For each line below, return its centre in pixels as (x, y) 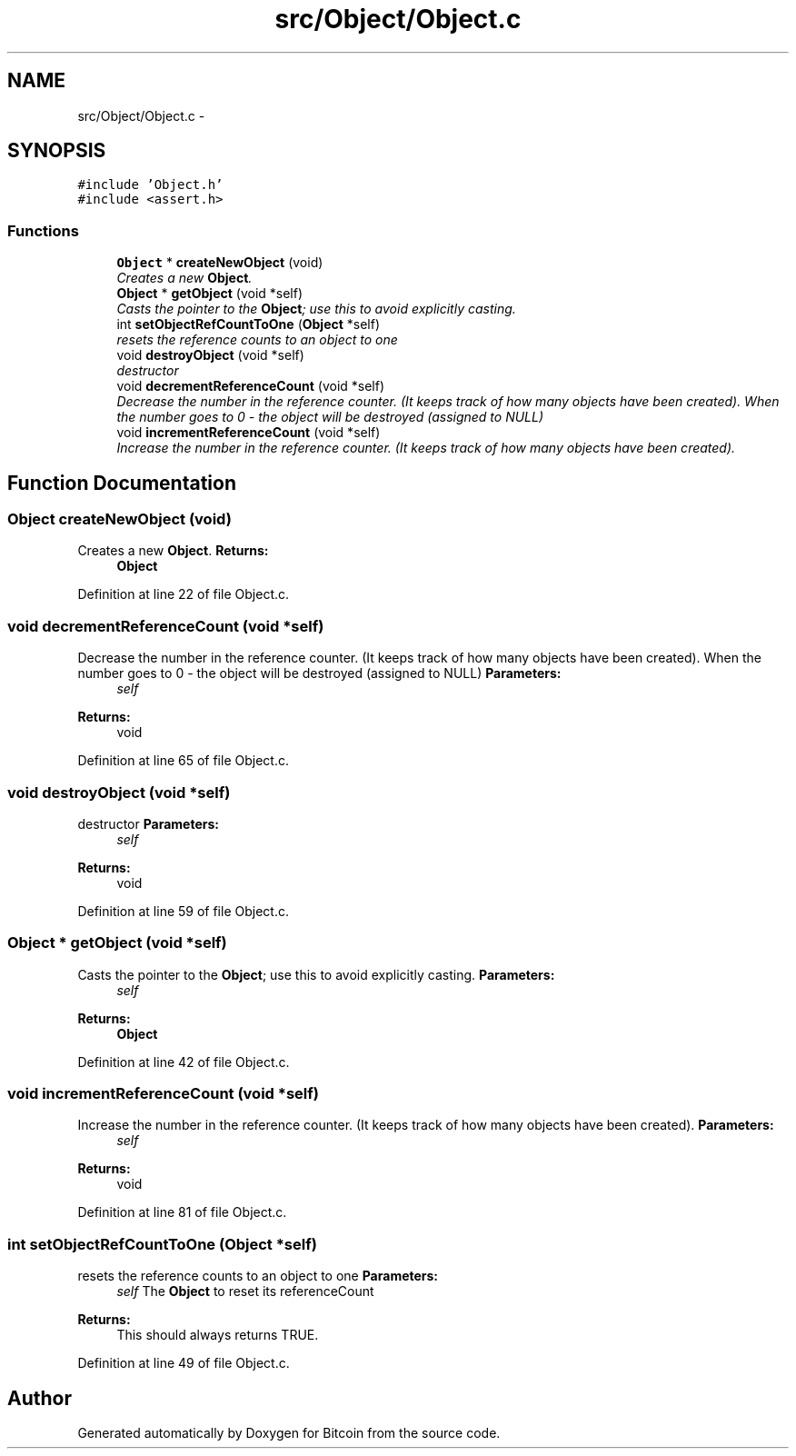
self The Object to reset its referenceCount (245, 1291)
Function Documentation (122, 483)
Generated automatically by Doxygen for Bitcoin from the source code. (289, 1433)
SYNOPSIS (57, 151)
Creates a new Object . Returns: (173, 551)
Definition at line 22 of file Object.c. (184, 594)
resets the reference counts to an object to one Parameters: (258, 1276)
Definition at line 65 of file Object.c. (183, 761)
